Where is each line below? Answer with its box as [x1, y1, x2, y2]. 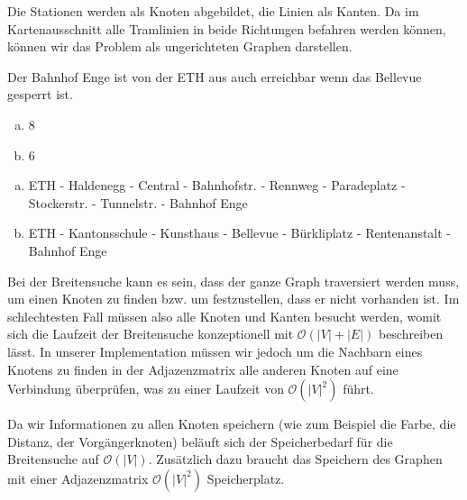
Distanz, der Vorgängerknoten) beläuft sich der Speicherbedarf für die [7, 432, 393, 450]
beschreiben [378, 324, 444, 343]
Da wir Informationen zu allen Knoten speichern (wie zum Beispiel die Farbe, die [7, 414, 456, 433]
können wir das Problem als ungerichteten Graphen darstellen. [7, 37, 353, 56]
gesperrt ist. [7, 85, 73, 104]
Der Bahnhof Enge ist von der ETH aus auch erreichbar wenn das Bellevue [7, 67, 422, 86]
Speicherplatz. [206, 468, 285, 487]
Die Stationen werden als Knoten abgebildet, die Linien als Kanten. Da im [7, 2, 419, 20]
